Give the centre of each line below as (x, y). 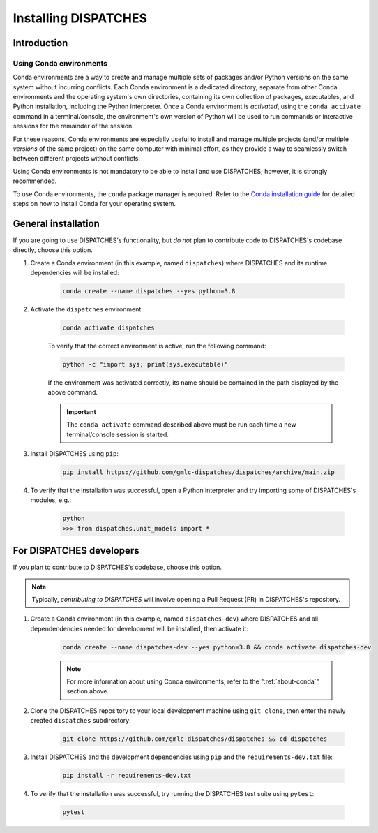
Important (82, 411)
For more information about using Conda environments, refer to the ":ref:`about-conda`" (193, 681)
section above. (88, 691)
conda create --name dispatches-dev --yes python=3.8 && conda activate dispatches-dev (217, 647)
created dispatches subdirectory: (81, 721)
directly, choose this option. (53, 250)
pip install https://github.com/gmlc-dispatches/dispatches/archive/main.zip (198, 472)
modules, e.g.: (51, 500)
